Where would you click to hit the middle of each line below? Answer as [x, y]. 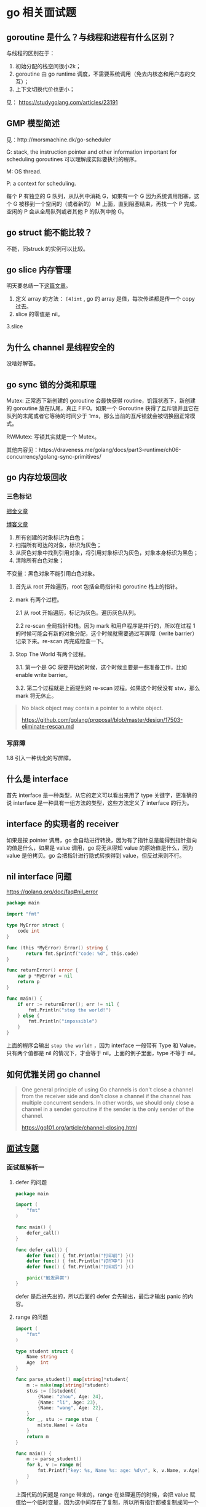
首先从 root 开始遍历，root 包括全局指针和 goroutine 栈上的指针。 [98, 586]
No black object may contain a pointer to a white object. [92, 708]
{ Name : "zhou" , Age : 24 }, [71, 1396]
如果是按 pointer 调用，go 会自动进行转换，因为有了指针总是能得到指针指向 [102, 840]
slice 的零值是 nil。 [39, 314]
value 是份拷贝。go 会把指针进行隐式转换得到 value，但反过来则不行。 [96, 855]
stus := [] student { [52, 1391]
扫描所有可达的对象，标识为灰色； [58, 545]
